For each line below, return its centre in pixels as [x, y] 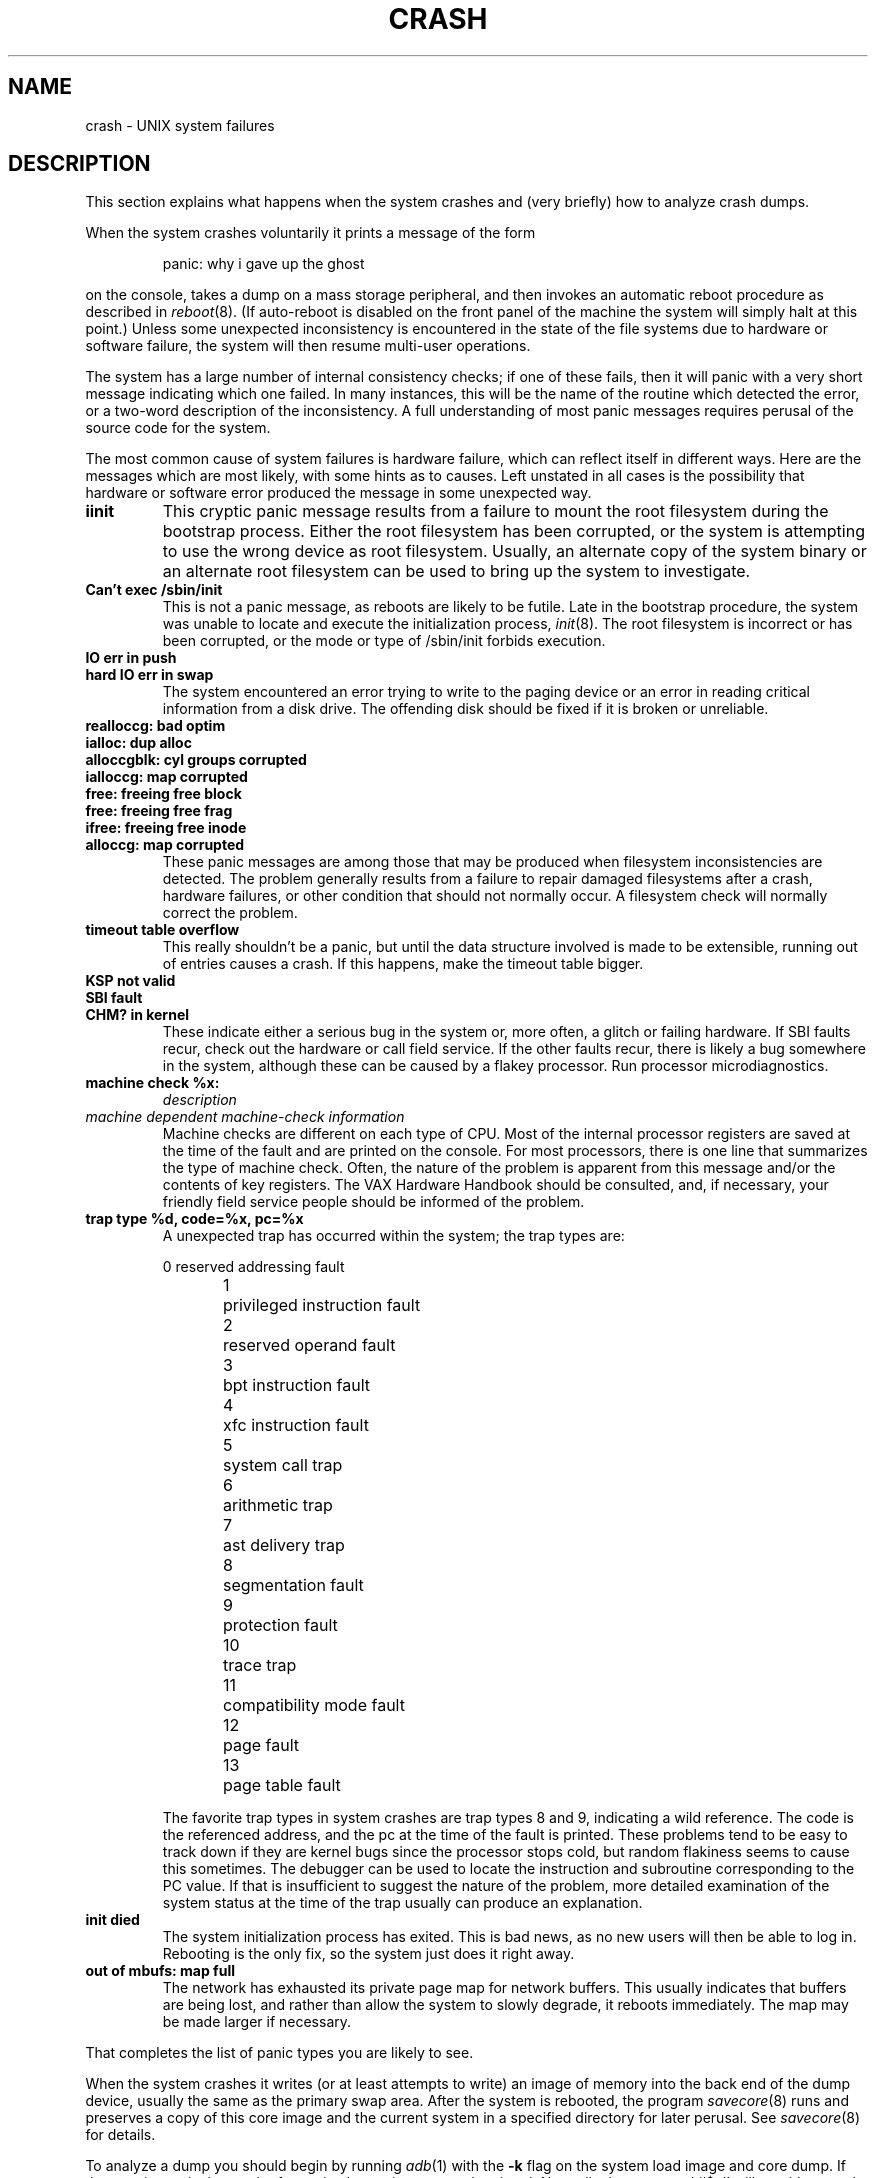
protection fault [280, 1625]
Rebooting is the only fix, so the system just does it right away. [368, 1954]
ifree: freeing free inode [166, 828]
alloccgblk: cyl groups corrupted [196, 760]
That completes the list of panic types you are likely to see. [279, 2053]
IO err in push [131, 658]
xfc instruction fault [296, 1425]
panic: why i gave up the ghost [263, 264]
